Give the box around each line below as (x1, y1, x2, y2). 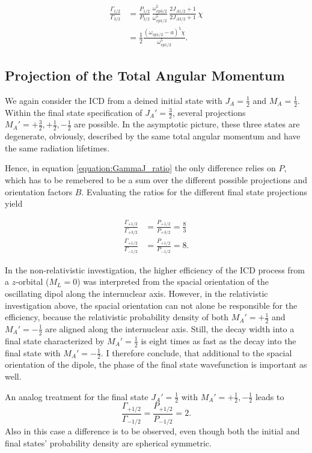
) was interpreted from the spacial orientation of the (77, 275, 269, 288)
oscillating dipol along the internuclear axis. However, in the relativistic (5, 287, 268, 299)
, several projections (172, 106, 246, 118)
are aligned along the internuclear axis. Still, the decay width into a (45, 322, 295, 335)
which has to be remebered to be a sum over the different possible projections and (5, 174, 307, 186)
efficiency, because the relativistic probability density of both (5, 311, 229, 323)
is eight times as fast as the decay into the (141, 334, 296, 347)
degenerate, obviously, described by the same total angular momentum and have (5, 130, 301, 142)
